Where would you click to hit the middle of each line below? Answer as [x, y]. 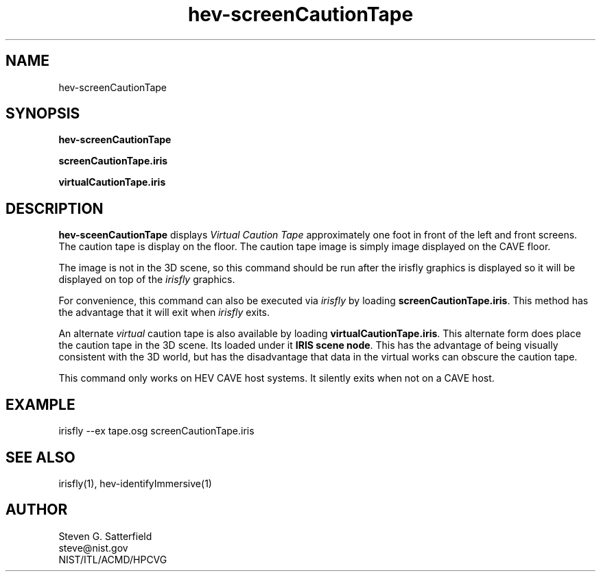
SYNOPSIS [43, 114]
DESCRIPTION [55, 208]
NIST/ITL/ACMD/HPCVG [113, 559]
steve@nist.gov [93, 548]
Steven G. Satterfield [105, 536]
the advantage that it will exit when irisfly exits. [164, 312]
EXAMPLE [40, 404]
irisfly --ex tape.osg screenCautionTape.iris [156, 431]
